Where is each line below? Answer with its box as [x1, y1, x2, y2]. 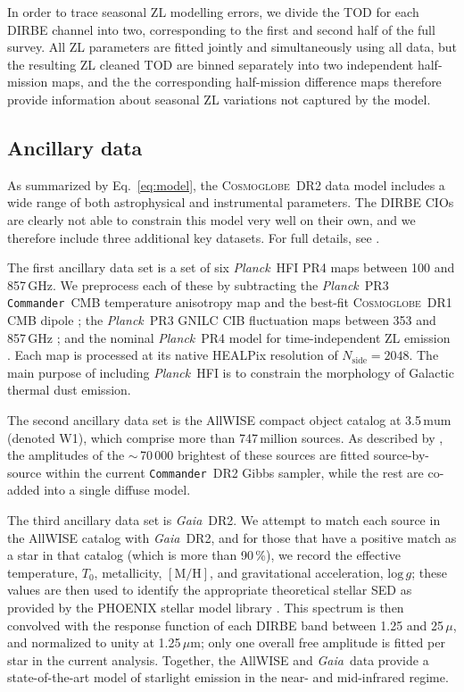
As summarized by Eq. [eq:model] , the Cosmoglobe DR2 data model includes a [7, 175, 445, 194]
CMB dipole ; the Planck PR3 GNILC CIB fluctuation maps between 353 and [7, 310, 436, 329]
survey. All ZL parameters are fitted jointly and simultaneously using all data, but [7, 38, 457, 56]
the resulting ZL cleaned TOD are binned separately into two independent [7, 54, 414, 73]
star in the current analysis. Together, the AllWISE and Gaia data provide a [7, 650, 429, 669]
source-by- [373, 446, 430, 464]
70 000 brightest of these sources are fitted [139, 446, 370, 464]
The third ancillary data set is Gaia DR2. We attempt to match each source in [7, 510, 441, 529]
